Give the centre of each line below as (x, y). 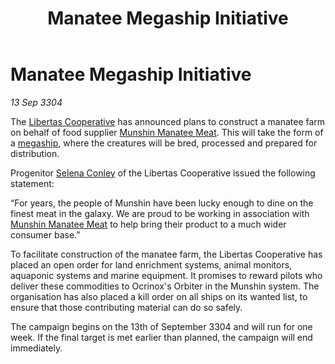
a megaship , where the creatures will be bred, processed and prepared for (164, 143)
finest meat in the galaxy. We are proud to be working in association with (160, 213)
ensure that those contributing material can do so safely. (126, 307)
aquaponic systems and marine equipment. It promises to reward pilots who (166, 275)
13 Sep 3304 (36, 102)
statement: (32, 183)
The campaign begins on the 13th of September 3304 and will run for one (161, 326)
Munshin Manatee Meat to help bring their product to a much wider (148, 224)
